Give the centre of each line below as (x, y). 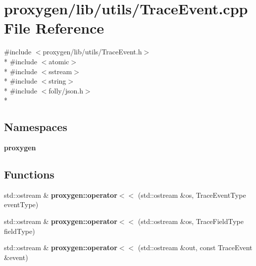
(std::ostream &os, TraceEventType (192, 195)
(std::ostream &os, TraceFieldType (191, 221)
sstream (60, 71)
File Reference (54, 28)
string (57, 81)
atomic (59, 61)
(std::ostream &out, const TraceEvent (195, 247)
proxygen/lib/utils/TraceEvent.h (92, 52)
